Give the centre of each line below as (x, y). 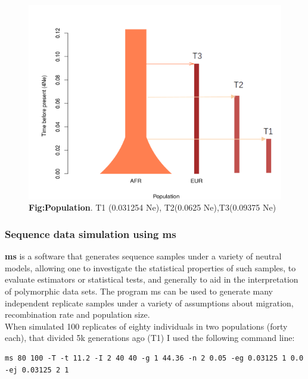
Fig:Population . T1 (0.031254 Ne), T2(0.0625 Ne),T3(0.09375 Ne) (153, 207)
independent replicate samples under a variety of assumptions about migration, (149, 303)
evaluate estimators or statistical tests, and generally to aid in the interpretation (152, 279)
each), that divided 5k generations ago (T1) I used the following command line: (150, 338)
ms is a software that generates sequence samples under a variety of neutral (143, 256)
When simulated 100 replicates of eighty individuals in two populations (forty (146, 326)
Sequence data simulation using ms (91, 234)
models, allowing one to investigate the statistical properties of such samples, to (150, 267)
